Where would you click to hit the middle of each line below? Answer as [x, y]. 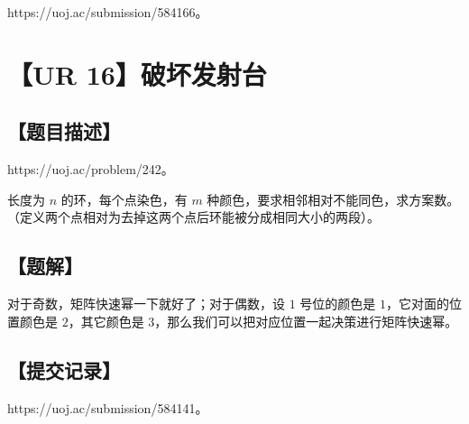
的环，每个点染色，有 [124, 199]
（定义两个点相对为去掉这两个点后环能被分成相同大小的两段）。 [193, 217]
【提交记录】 [64, 369]
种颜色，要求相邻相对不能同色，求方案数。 [333, 199]
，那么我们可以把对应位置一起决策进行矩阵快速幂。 [306, 321]
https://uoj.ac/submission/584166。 [108, 12]
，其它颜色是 [106, 321]
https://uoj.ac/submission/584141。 [108, 407]
